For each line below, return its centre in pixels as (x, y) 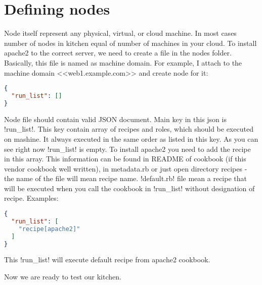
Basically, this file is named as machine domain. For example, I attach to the (123, 62)
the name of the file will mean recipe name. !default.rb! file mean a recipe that (125, 178)
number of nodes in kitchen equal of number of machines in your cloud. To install (130, 43)
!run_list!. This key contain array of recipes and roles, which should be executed (129, 129)
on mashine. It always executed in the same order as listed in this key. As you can (131, 138)
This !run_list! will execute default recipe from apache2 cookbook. (107, 260)
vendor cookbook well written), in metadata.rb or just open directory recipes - (126, 168)
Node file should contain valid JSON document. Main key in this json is (115, 119)
